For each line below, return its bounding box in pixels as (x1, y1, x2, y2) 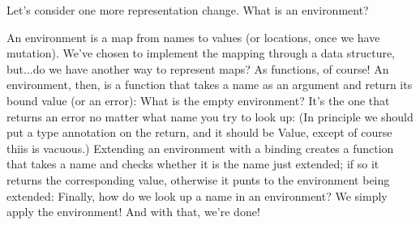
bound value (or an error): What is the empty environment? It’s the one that (6, 91, 390, 108)
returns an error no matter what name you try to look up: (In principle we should (6, 108, 414, 125)
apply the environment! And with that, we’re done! (6, 203, 260, 220)
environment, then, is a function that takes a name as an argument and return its (6, 76, 413, 93)
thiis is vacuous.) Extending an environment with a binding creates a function (6, 139, 394, 156)
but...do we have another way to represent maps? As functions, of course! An (6, 60, 389, 77)
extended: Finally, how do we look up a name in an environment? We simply (6, 187, 388, 204)
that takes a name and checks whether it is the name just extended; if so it (6, 155, 379, 172)
